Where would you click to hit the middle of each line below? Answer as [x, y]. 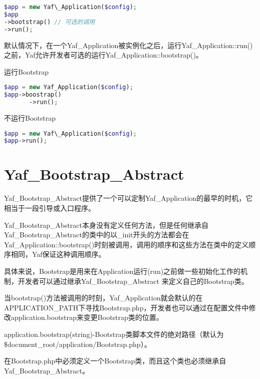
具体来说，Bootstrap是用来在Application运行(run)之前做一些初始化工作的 [122, 271]
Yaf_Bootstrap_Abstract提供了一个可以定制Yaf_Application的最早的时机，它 [128, 198]
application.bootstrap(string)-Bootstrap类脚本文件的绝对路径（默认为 [114, 334]
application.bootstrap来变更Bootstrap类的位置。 [87, 317]
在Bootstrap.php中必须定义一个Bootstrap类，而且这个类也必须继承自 [115, 361]
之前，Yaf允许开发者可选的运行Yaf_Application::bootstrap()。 [103, 55]
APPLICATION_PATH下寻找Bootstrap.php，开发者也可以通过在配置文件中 [126, 307]
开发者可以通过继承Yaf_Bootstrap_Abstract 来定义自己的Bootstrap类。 [133, 281]
